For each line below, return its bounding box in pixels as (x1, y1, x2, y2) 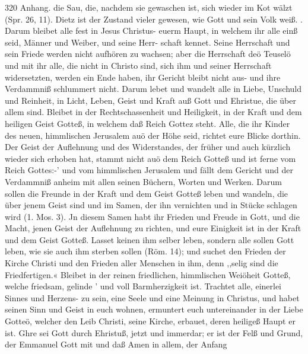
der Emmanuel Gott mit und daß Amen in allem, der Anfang (5, 338, 227, 350)
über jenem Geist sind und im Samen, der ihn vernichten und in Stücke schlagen (5, 199, 297, 211)
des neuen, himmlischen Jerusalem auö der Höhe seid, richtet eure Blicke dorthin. (5, 129, 301, 141)
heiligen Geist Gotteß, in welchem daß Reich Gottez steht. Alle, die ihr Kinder (5, 117, 290, 129)
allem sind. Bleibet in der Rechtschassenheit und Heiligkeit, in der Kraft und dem (5, 106, 302, 118)
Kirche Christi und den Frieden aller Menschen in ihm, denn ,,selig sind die (5, 257, 278, 269)
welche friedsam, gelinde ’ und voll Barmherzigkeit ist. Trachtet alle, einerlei (5, 280, 282, 292)
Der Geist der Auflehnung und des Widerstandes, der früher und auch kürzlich (5, 141, 291, 153)
